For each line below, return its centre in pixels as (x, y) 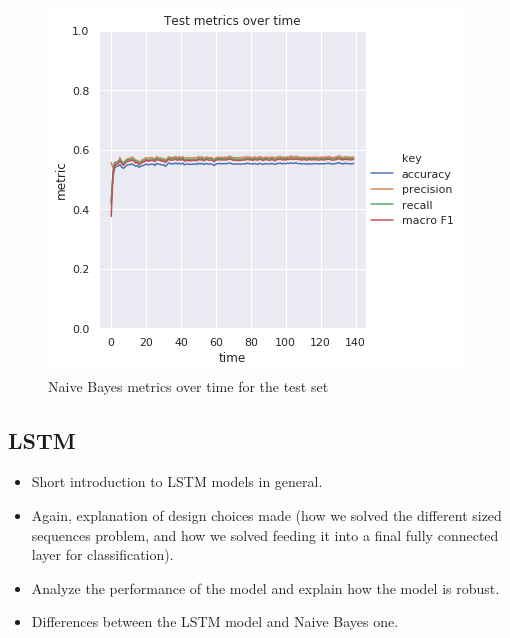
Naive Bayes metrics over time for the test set (188, 385)
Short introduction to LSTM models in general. (177, 481)
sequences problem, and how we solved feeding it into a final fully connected (265, 534)
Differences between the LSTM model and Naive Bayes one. (215, 621)
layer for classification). (102, 554)
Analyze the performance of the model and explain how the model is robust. (265, 587)
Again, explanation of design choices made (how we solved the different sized (266, 514)
